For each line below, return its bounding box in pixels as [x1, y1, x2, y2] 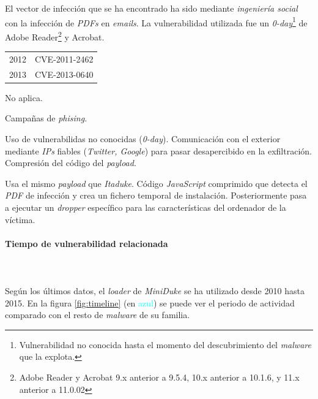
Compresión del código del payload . [5, 156, 136, 169]
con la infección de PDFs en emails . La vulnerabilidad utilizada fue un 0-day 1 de [5, 14, 308, 29]
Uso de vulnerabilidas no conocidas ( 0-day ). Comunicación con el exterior [5, 132, 281, 145]
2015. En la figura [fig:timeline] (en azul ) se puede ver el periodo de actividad [5, 296, 295, 309]
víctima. [5, 213, 35, 226]
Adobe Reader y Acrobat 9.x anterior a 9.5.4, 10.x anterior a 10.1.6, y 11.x [19, 371, 300, 384]
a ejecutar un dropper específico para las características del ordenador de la [5, 200, 286, 213]
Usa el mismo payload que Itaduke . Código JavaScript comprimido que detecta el [5, 177, 308, 189]
